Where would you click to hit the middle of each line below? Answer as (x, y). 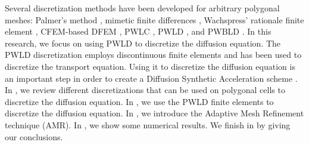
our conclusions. (34, 136)
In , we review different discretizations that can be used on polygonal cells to (145, 90)
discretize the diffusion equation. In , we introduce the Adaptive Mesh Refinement (154, 113)
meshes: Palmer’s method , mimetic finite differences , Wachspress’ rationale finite (154, 19)
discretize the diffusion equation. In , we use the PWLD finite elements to (139, 101)
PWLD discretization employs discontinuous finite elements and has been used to (153, 55)
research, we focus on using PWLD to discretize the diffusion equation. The (143, 43)
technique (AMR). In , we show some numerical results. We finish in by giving (148, 124)
